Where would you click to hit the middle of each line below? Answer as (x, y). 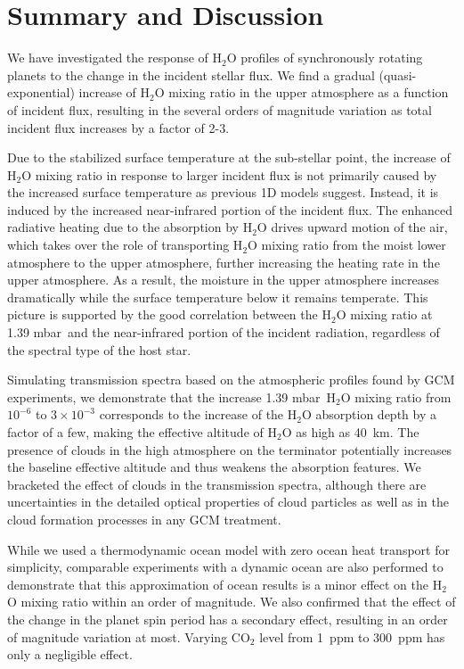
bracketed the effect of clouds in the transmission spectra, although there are (217, 484)
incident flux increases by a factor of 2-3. (118, 127)
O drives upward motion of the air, (352, 227)
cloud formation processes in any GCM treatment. (144, 519)
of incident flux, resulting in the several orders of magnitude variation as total (220, 109)
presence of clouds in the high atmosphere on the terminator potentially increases (230, 449)
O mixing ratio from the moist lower (347, 245)
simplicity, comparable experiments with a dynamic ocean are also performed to (225, 567)
